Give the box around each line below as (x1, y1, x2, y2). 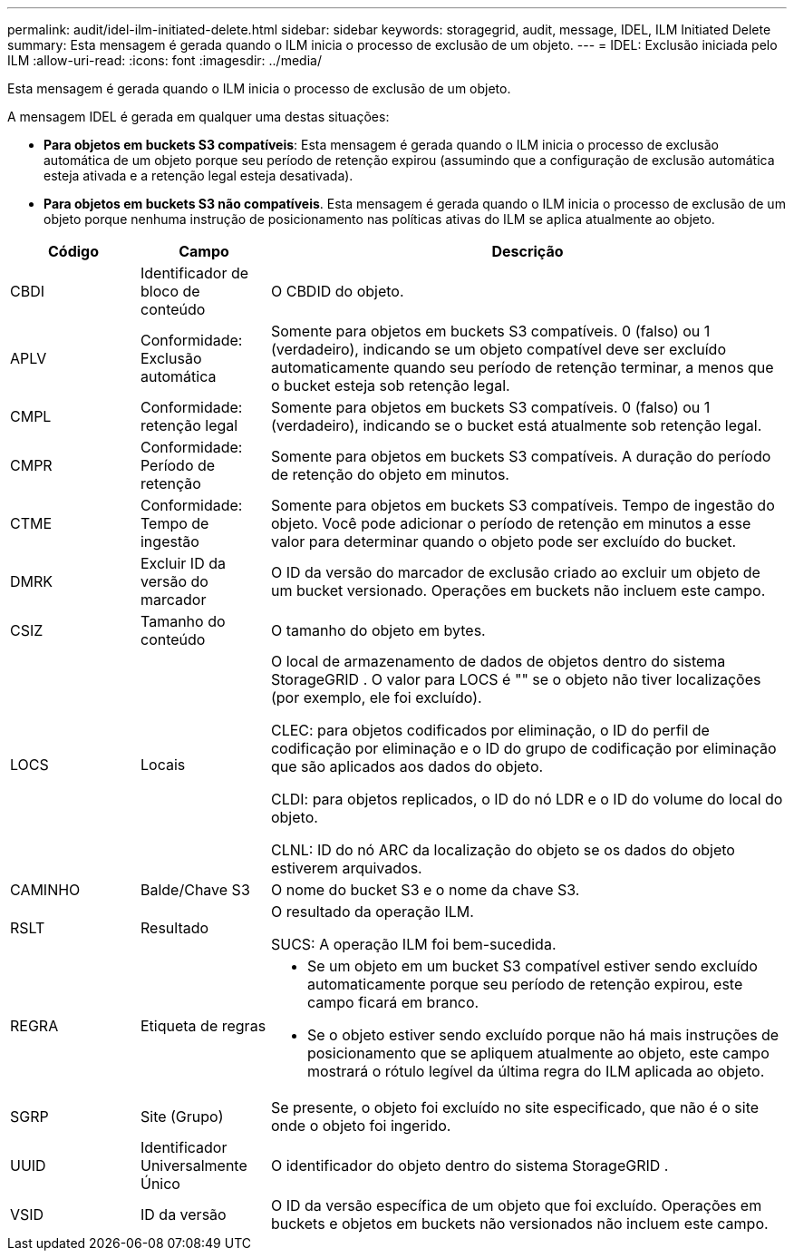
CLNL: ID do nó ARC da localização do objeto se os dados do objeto (270, 841, 735, 859)
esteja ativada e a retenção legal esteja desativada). (44, 168, 353, 183)
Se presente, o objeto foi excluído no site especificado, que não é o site (270, 1098, 760, 1117)
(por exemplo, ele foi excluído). (270, 688, 482, 707)
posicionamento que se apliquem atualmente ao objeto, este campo (306, 1044, 770, 1062)
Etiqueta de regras (140, 1017, 266, 1035)
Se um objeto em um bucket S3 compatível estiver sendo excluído (306, 957, 758, 975)
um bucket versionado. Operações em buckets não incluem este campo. (270, 581, 766, 600)
